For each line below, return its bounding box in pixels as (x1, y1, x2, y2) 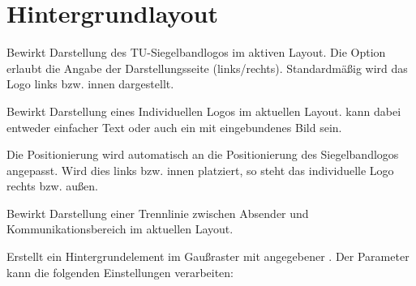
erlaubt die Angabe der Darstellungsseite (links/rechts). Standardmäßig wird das (6, 59, 408, 76)
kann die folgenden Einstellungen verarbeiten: (6, 263, 234, 280)
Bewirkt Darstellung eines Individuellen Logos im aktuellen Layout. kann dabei (6, 102, 401, 119)
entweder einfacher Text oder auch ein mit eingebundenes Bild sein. (6, 118, 342, 135)
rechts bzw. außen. (6, 177, 98, 194)
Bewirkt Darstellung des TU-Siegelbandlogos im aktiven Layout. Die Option (6, 44, 386, 61)
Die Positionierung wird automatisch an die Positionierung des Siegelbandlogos (6, 146, 399, 163)
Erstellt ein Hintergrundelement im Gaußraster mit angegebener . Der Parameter (6, 248, 410, 265)
